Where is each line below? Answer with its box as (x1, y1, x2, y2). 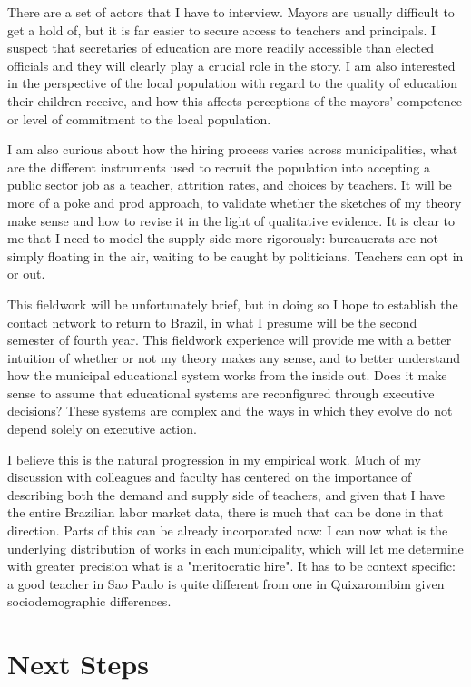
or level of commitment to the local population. (7, 109, 271, 128)
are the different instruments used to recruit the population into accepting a (7, 157, 430, 176)
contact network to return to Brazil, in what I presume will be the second (7, 312, 417, 331)
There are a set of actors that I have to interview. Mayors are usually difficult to (7, 3, 455, 21)
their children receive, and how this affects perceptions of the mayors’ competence (7, 91, 462, 110)
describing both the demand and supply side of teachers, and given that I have (7, 485, 445, 504)
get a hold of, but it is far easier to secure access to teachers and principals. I (7, 20, 437, 39)
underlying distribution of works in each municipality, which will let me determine (7, 538, 464, 557)
